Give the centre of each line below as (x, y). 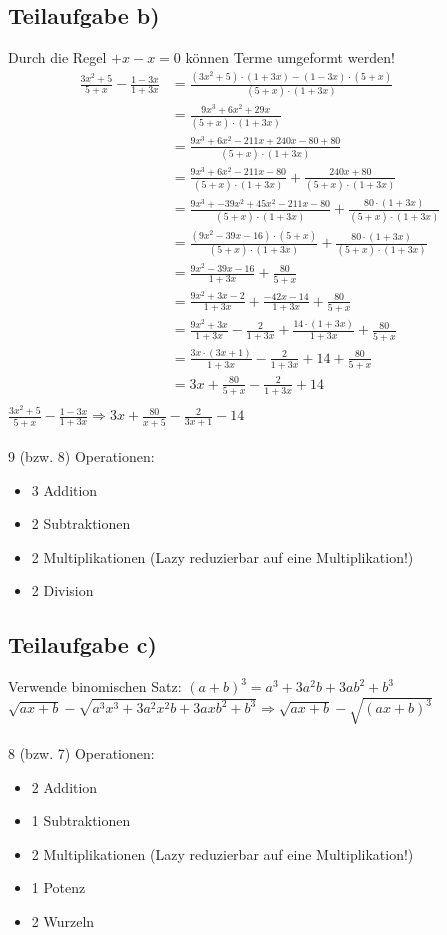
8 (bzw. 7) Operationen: (81, 753)
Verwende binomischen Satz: (95, 686)
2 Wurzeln (63, 920)
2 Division (62, 590)
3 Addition (64, 489)
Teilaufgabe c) (82, 644)
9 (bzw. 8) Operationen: (81, 456)
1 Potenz (58, 887)
